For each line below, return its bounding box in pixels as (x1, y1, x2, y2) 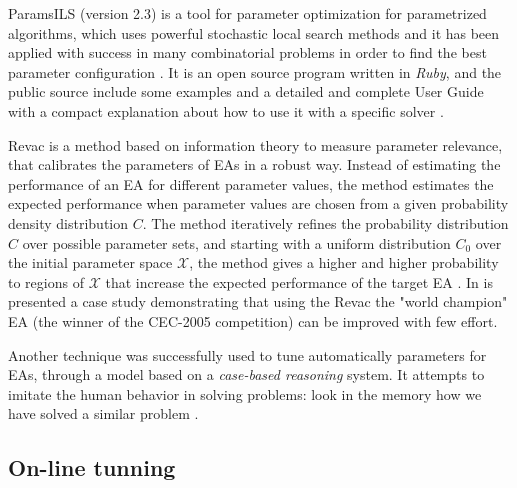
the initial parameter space (8, 252, 173, 273)
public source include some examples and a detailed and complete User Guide (8, 81, 484, 102)
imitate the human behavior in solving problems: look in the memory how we (8, 383, 482, 404)
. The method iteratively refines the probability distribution (142, 212, 509, 233)
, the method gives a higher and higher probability (189, 252, 499, 273)
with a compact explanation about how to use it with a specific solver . (8, 100, 444, 121)
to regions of (8, 271, 84, 292)
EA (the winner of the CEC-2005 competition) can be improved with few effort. (8, 310, 498, 331)
